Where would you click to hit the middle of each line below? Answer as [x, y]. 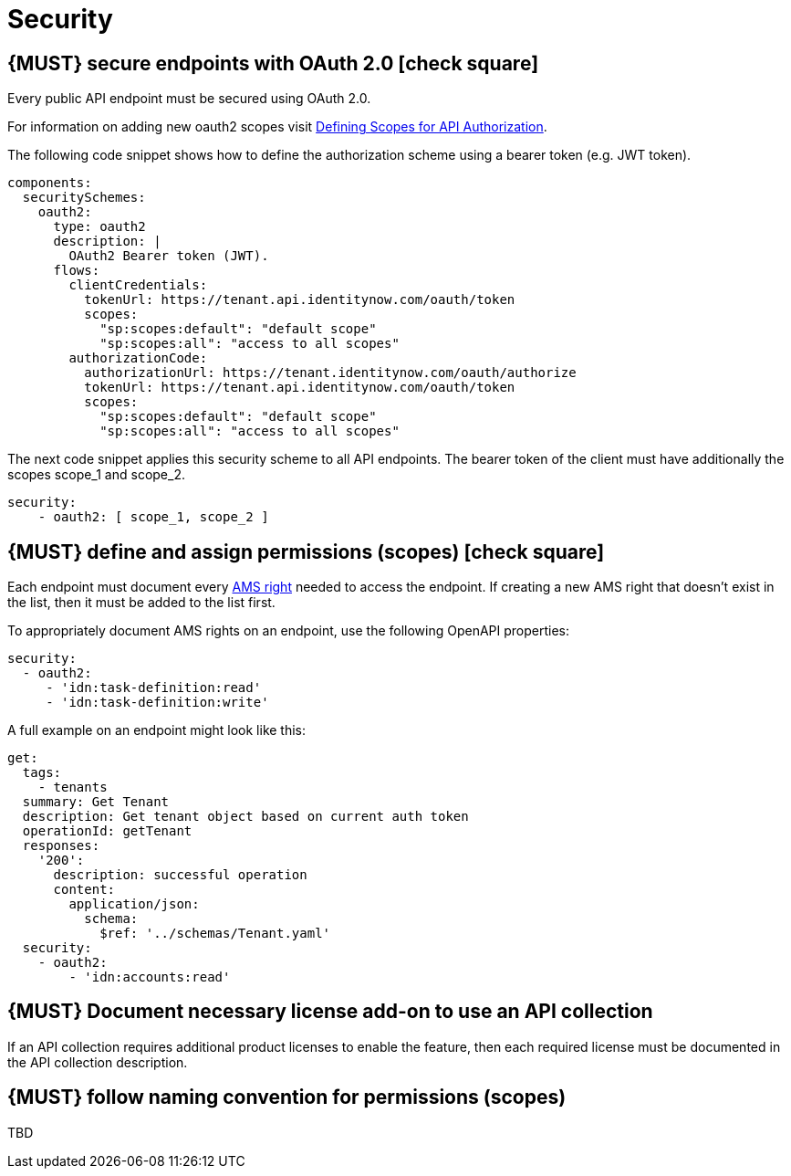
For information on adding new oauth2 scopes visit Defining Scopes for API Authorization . [277, 127]
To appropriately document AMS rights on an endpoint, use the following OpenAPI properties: [289, 631]
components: [50, 183]
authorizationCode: [138, 358]
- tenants [73, 787]
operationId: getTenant [107, 831]
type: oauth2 [99, 227]
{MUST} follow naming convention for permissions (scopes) [287, 1097]
